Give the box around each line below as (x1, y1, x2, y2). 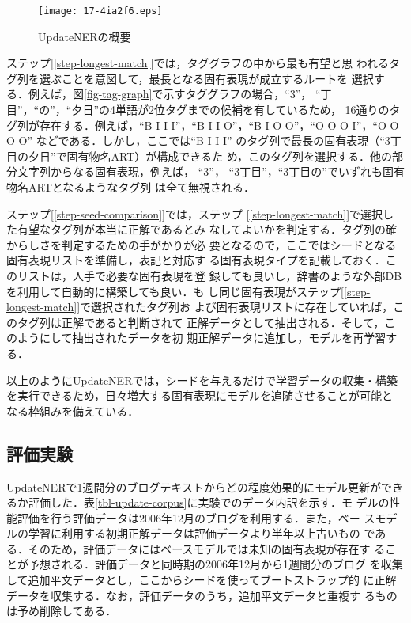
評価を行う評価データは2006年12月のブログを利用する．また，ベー (17, 509, 360, 526)
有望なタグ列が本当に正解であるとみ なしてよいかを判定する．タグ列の (17, 221, 386, 237)
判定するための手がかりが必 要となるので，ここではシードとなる (61, 236, 397, 253)
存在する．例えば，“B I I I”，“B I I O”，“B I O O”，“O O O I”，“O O (39, 116, 399, 133)
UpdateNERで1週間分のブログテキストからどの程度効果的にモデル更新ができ (6, 478, 404, 495)
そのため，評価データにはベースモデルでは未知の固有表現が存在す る (28, 540, 386, 557)
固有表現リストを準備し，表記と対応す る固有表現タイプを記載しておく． (6, 252, 386, 268)
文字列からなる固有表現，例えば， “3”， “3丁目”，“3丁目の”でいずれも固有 (17, 163, 405, 180)
